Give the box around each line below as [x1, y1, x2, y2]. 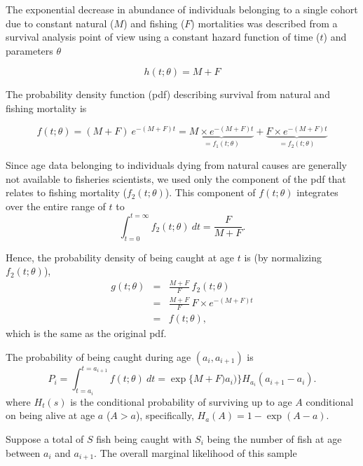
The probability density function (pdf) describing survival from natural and [6, 87, 330, 102]
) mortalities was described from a [191, 15, 338, 30]
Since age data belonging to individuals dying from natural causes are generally [6, 158, 347, 172]
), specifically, [135, 408, 194, 423]
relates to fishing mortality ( [6, 185, 127, 200]
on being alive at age [6, 408, 95, 423]
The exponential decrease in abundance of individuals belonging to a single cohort [6, 2, 358, 16]
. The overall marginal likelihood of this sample [94, 445, 297, 460]
